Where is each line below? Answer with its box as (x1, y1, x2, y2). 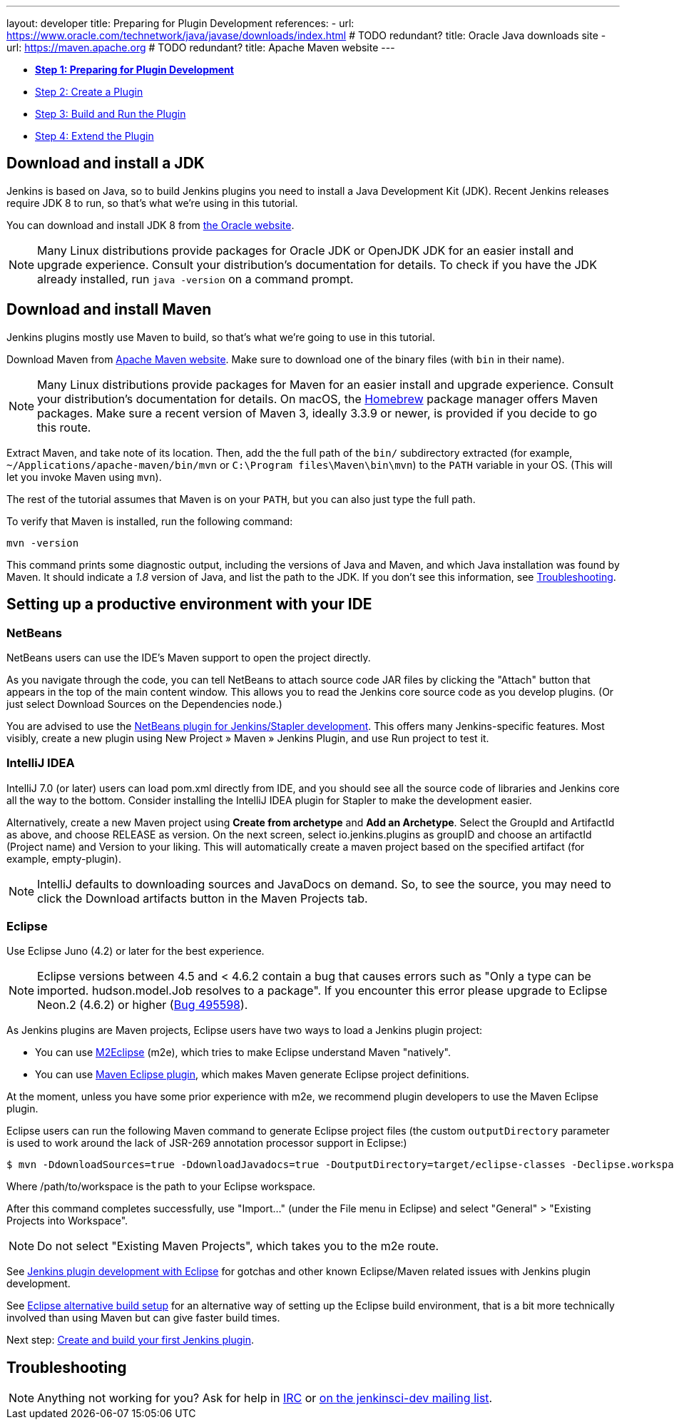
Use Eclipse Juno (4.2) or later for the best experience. (6, 945, 265, 958)
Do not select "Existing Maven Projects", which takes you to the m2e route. (37, 1239, 439, 1254)
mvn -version (6, 537, 79, 549)
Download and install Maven (6, 300, 212, 319)
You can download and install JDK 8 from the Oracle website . (6, 218, 295, 231)
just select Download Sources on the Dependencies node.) (6, 697, 282, 710)
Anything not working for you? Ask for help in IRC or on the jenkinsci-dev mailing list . (37, 1391, 493, 1406)
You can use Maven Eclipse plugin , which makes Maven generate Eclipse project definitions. (35, 1068, 469, 1081)
